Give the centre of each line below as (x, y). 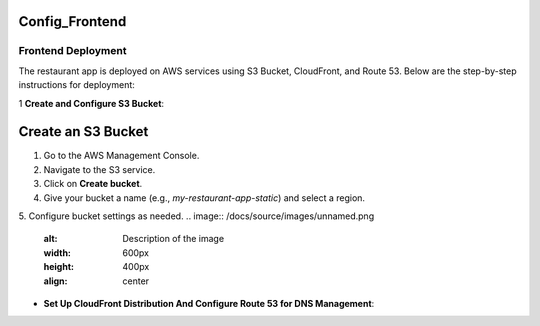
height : (59, 267)
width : (57, 252)
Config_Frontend (72, 21)
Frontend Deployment (72, 51)
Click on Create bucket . (93, 184)
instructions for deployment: (76, 85)
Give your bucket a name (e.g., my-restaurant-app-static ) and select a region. (204, 197)
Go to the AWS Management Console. (121, 156)
